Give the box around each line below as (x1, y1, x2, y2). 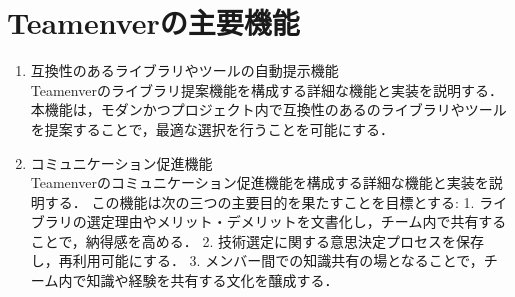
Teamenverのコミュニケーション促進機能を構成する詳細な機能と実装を (30, 172, 489, 193)
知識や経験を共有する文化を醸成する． (86, 270, 339, 291)
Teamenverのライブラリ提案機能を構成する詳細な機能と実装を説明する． (30, 79, 503, 100)
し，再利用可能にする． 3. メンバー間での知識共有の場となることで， (30, 250, 484, 271)
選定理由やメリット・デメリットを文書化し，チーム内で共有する (86, 211, 507, 232)
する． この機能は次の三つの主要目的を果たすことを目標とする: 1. (44, 191, 475, 212)
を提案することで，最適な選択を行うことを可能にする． (30, 118, 394, 139)
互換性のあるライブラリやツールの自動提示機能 (30, 60, 339, 81)
